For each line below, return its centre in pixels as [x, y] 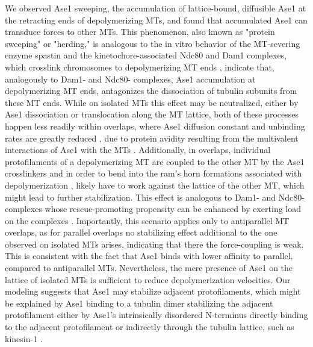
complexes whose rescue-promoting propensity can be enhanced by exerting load [153, 209]
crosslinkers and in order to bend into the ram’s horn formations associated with [153, 173]
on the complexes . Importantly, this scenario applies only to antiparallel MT [147, 220]
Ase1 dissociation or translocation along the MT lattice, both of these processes [152, 114]
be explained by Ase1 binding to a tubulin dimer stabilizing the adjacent [139, 303]
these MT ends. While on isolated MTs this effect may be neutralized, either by [152, 102]
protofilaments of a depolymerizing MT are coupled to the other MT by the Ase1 [155, 161]
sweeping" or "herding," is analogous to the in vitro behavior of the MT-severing [153, 43]
